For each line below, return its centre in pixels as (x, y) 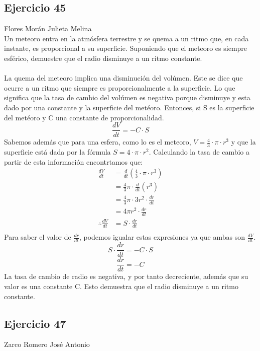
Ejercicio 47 (35, 323)
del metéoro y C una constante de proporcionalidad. (84, 117)
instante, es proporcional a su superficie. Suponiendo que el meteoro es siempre (126, 48)
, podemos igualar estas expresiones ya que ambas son (162, 237)
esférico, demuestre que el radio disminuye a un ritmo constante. (103, 58)
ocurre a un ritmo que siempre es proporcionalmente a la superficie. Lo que (120, 87)
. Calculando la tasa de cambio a (199, 152)
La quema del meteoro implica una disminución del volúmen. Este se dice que (123, 78)
